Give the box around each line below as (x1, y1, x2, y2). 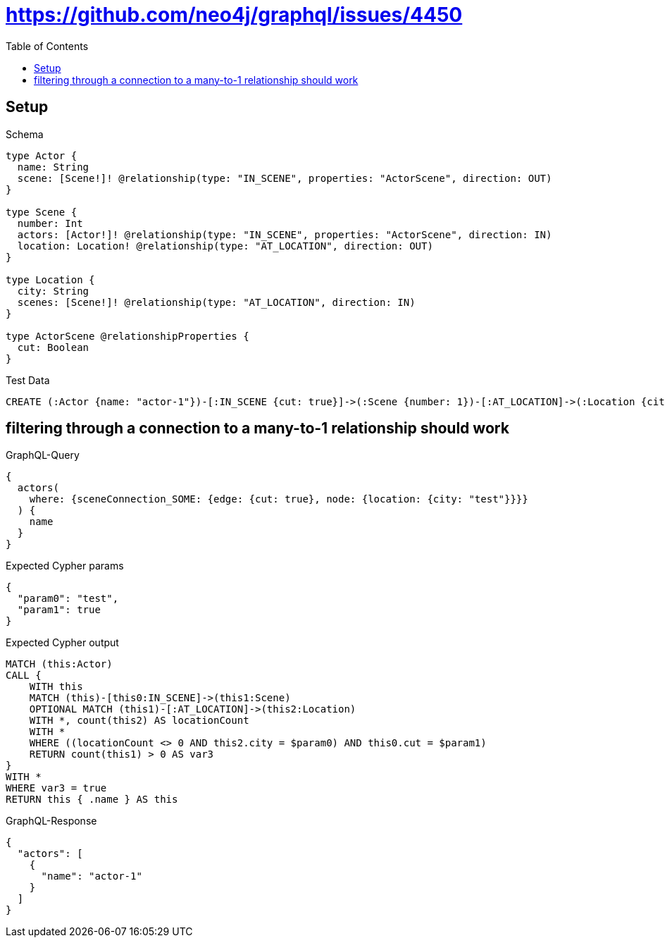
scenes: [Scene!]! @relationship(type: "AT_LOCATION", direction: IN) (17, 296, 416, 308)
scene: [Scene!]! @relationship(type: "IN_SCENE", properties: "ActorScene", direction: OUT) (17, 172, 552, 184)
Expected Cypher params (6, 560, 124, 572)
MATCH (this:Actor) (6, 658, 113, 670)
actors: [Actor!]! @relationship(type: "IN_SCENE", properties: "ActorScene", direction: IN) (17, 228, 552, 240)
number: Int (17, 217, 83, 229)
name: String (17, 161, 89, 173)
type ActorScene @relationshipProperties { (6, 330, 249, 342)
